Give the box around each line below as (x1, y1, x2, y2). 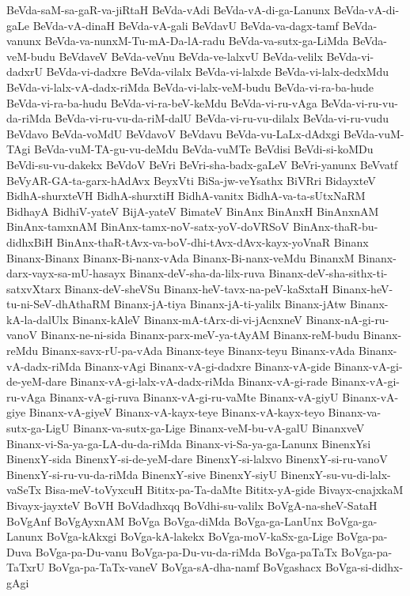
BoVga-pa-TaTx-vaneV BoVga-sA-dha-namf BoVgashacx (47, 559, 322, 575)
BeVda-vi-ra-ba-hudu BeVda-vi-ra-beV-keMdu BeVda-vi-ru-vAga (6, 94, 317, 111)
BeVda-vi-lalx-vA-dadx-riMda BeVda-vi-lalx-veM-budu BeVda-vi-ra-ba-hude (6, 78, 374, 95)
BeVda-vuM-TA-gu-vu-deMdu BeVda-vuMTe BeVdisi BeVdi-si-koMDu (33, 141, 374, 157)
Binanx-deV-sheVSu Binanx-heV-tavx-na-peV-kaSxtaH (64, 280, 329, 296)
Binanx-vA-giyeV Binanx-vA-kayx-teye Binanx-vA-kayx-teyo (28, 404, 325, 421)
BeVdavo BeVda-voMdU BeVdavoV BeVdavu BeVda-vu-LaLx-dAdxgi (6, 125, 340, 141)
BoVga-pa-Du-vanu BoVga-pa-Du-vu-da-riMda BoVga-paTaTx (35, 543, 338, 560)
